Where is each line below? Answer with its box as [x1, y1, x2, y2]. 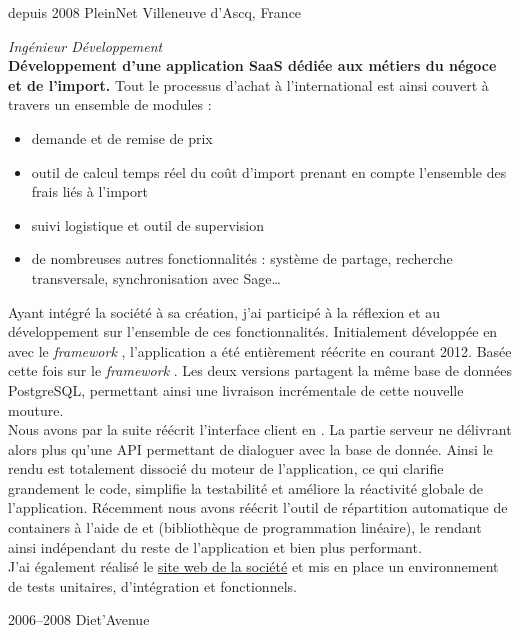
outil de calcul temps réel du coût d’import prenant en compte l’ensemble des [31, 161, 507, 182]
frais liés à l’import [31, 181, 148, 202]
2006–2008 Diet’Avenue [8, 609, 150, 630]
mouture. [8, 399, 64, 420]
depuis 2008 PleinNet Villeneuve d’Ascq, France [8, 2, 302, 22]
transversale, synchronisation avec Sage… [31, 267, 281, 288]
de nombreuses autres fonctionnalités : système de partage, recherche [31, 248, 453, 269]
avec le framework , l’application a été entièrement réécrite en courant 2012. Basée [8, 340, 512, 361]
